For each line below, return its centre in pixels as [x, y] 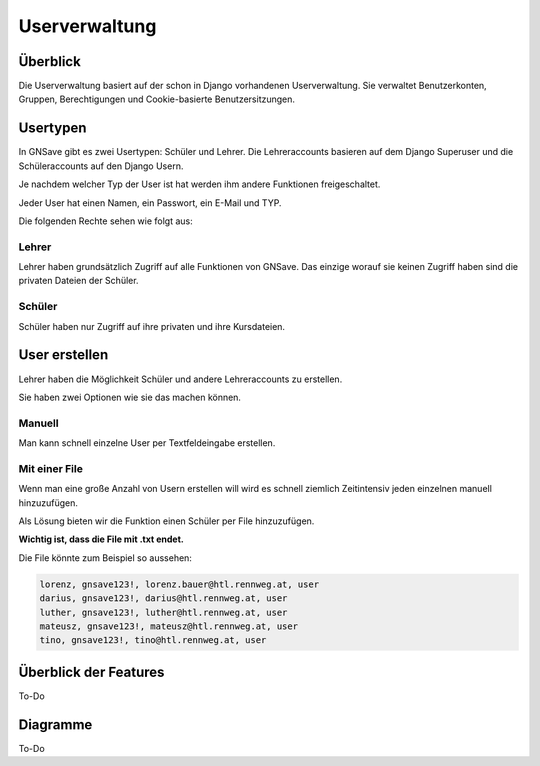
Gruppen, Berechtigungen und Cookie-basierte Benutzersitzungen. [156, 99]
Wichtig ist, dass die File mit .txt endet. [101, 539]
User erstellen [63, 355]
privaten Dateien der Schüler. [78, 281]
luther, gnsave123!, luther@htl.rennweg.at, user [163, 612]
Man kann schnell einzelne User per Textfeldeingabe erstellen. [147, 443]
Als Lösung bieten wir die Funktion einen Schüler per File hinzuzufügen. [166, 521]
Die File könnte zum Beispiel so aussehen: [105, 557]
